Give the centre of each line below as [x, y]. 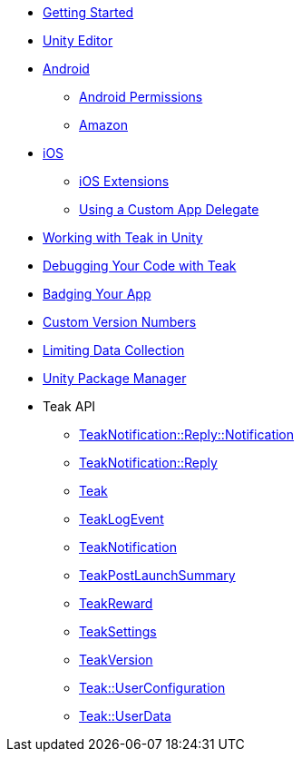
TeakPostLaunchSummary [157, 575]
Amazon [103, 125]
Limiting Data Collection [114, 350]
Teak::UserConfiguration [152, 688]
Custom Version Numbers [120, 322]
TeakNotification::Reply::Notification [187, 434]
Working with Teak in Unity [123, 237]
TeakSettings [118, 631]
